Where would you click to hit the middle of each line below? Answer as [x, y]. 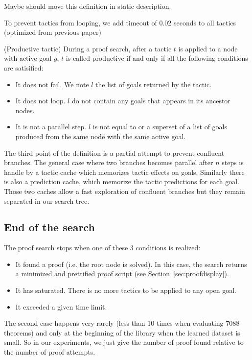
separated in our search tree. [47, 201]
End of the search [49, 227]
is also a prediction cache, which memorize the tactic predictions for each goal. [122, 181]
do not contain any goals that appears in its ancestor [151, 101]
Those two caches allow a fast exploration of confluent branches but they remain [125, 191]
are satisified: [24, 67]
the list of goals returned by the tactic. [154, 84]
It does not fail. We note [52, 84]
